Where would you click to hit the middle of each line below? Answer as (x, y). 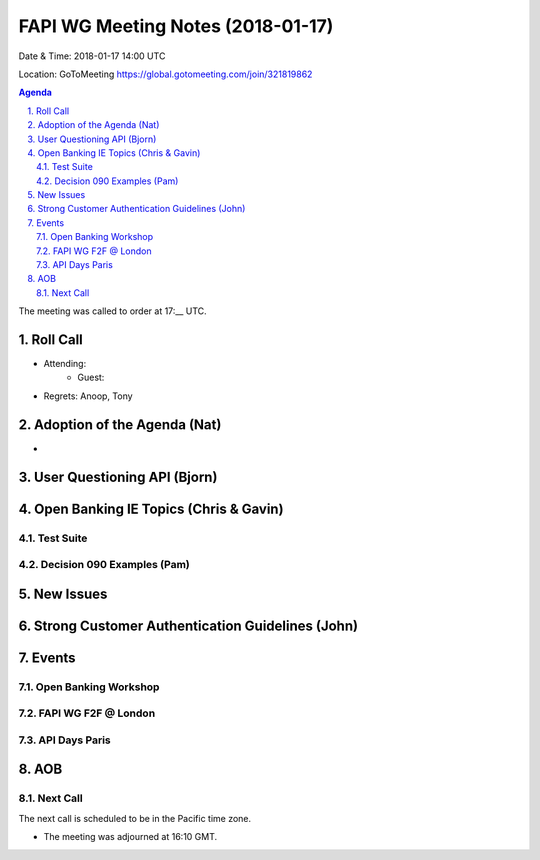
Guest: (91, 377)
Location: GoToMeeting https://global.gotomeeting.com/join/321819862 (165, 74)
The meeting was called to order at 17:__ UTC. (112, 311)
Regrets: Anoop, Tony (88, 396)
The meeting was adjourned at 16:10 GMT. (130, 837)
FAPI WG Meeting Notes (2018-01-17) (176, 26)
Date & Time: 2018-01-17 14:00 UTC (92, 56)
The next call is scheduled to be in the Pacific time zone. (135, 818)
